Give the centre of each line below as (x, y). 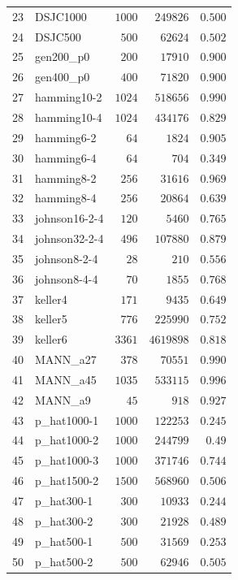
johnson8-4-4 (67, 278)
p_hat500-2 (64, 561)
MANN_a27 (66, 359)
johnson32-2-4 (69, 238)
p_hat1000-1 (67, 420)
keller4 (51, 299)
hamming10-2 (69, 97)
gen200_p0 (63, 56)
